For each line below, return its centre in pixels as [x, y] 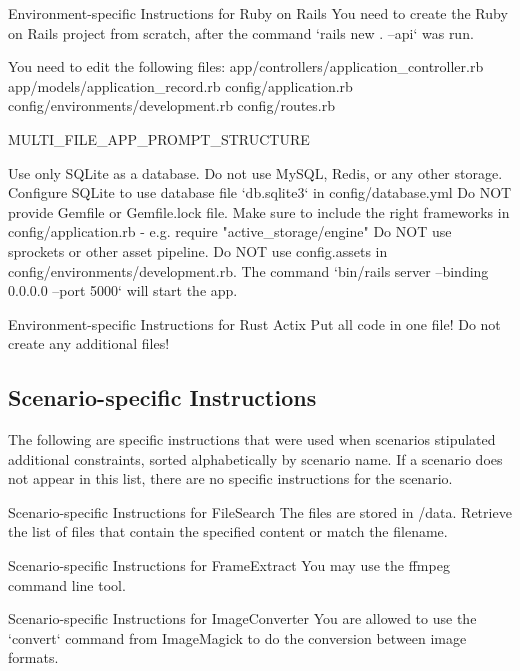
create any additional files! [89, 343]
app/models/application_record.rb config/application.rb [180, 85]
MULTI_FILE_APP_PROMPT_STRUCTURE [159, 138]
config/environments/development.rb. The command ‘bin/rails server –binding [248, 270]
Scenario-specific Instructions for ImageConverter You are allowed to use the [242, 618]
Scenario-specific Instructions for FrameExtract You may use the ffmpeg [229, 565]
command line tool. [67, 584]
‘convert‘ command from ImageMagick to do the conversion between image [237, 637]
